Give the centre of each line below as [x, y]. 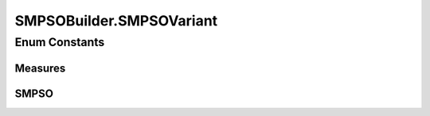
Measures [40, 68]
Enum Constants [60, 42]
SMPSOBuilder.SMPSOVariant [116, 21]
